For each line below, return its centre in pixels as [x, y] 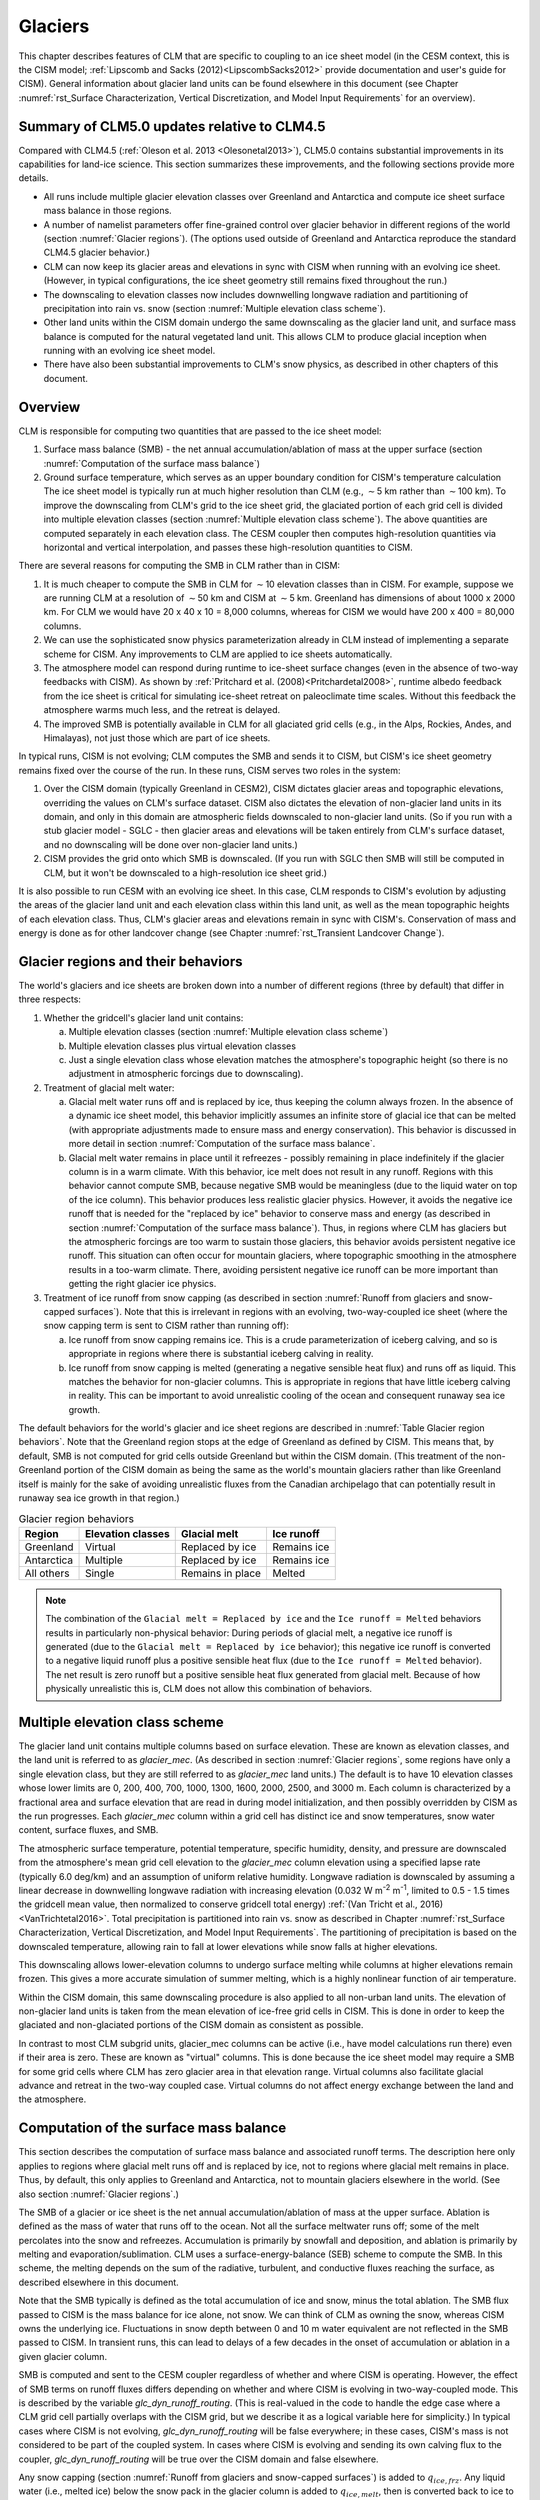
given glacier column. [63, 2356]
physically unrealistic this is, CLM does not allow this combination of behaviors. [209, 1689]
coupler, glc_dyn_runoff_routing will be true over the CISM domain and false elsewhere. [198, 2459]
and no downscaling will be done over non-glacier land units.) [171, 844]
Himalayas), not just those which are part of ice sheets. [157, 737]
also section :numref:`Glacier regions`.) [99, 2194]
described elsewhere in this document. [98, 2282]
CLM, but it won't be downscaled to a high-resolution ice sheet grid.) [185, 872]
